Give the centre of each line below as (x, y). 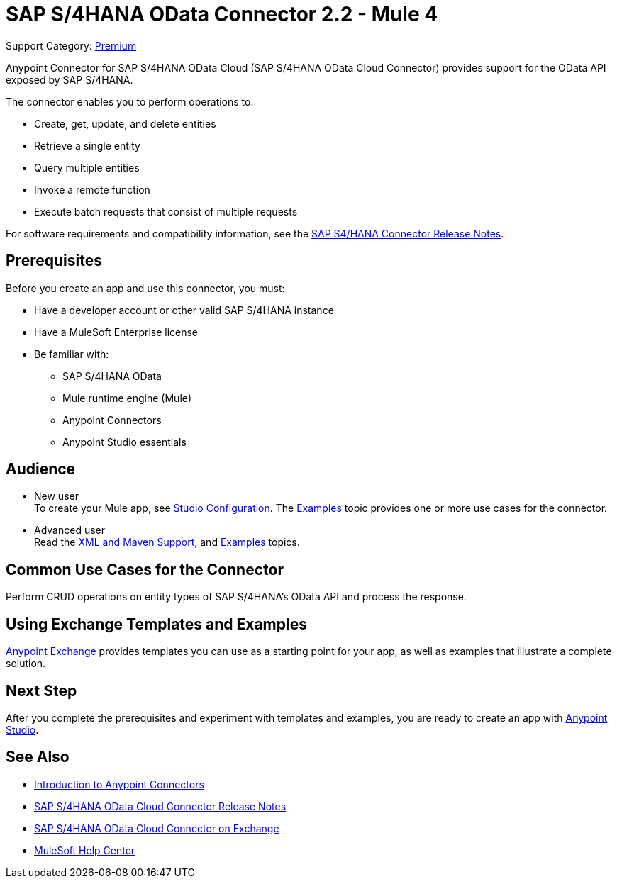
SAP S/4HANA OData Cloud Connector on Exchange (157, 828)
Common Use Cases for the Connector (145, 569)
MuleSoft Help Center (85, 850)
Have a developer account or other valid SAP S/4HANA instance (184, 310)
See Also (38, 757)
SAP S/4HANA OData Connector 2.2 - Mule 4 (222, 14)
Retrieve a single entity (87, 145)
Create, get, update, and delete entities (125, 123)
